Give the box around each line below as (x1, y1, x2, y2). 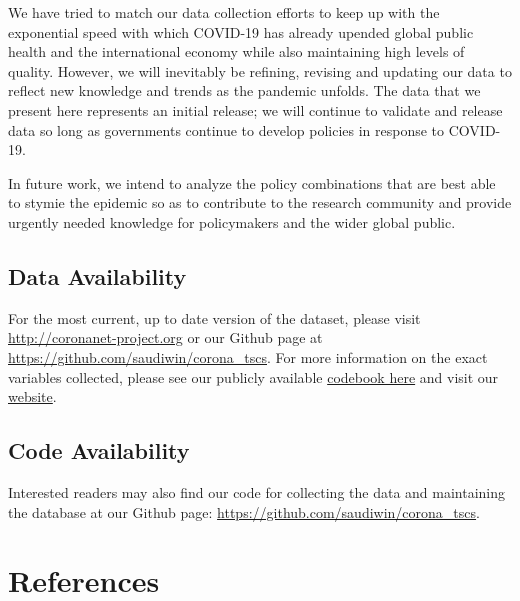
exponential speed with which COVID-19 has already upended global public (8, 21, 474, 42)
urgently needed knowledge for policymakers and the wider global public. (8, 211, 456, 232)
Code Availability (8, 435, 190, 466)
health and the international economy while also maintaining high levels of (8, 41, 465, 62)
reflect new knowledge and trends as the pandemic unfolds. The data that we (8, 80, 481, 101)
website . (8, 386, 57, 407)
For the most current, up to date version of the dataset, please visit (8, 307, 421, 328)
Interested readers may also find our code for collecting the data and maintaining (8, 481, 506, 502)
